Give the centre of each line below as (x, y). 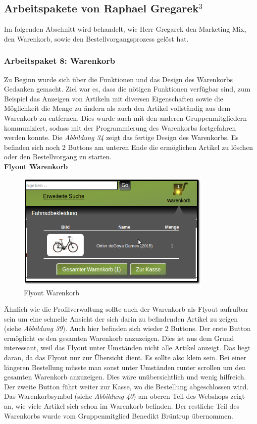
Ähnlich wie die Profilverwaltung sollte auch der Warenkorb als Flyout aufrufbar (126, 309)
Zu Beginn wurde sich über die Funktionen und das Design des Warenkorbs (118, 79)
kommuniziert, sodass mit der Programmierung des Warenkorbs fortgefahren (120, 127)
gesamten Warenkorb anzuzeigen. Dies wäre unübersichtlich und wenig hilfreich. (125, 377)
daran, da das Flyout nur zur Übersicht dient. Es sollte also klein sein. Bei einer (125, 357)
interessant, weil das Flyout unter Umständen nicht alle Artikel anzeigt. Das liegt (127, 348)
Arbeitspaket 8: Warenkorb (60, 61)
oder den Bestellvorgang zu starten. (58, 157)
